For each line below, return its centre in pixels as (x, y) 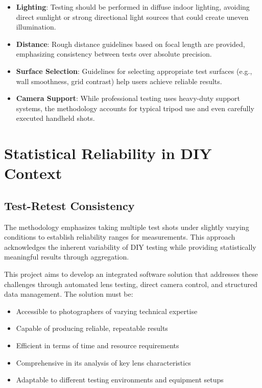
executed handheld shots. (55, 118)
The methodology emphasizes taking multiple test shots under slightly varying (127, 227)
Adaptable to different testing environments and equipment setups (120, 380)
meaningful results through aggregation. (67, 257)
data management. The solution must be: (69, 294)
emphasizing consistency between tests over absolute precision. (114, 54)
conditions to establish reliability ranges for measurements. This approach (120, 237)
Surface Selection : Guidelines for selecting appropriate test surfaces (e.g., (134, 71)
